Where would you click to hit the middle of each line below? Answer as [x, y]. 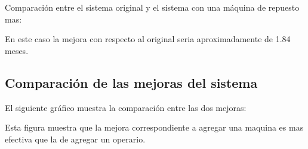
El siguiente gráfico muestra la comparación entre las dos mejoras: [126, 107]
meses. [17, 50]
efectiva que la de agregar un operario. [75, 139]
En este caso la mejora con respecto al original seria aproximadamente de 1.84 [148, 39]
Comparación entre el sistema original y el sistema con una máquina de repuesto [152, 7]
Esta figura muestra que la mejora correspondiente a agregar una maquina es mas [154, 127]
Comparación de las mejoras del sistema [131, 82]
